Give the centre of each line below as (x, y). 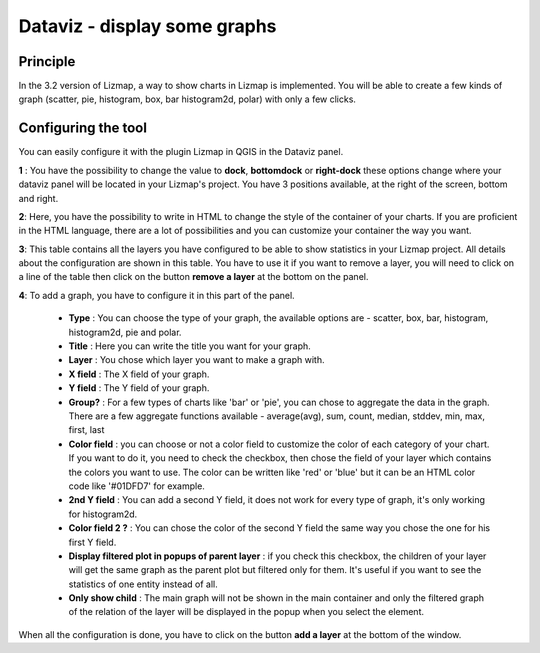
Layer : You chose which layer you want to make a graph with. (196, 360)
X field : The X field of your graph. (139, 374)
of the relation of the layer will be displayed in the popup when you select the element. (246, 612)
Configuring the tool (82, 128)
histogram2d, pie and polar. (125, 332)
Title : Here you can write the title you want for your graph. (190, 346)
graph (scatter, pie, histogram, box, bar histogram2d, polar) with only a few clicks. (187, 99)
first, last (86, 430)
